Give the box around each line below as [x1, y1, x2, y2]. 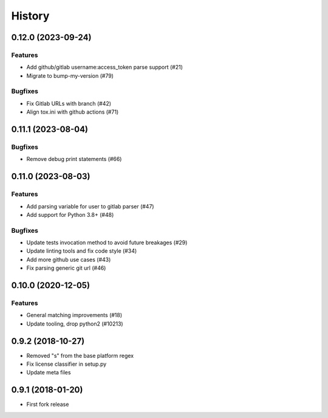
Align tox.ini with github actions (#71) [26, 108, 119, 115]
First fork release [26, 401, 69, 408]
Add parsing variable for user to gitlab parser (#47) [26, 202, 154, 210]
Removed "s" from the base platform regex [26, 352, 134, 359]
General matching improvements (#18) [26, 312, 123, 319]
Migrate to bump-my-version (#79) [26, 72, 114, 79]
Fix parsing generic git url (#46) [26, 264, 106, 272]
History [11, 9, 50, 22]
